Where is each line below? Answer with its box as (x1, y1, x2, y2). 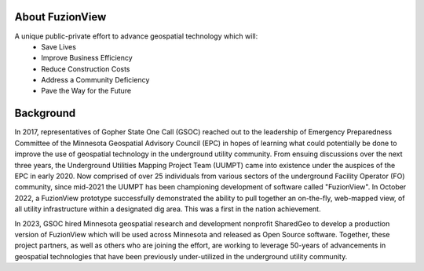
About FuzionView (14, 10, 107, 24)
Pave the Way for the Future (41, 86, 132, 96)
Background (14, 107, 76, 120)
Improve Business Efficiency (41, 53, 133, 63)
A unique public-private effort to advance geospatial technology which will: (14, 31, 258, 41)
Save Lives (41, 42, 76, 51)
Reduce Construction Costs (41, 64, 130, 74)
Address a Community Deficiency (41, 75, 150, 85)
